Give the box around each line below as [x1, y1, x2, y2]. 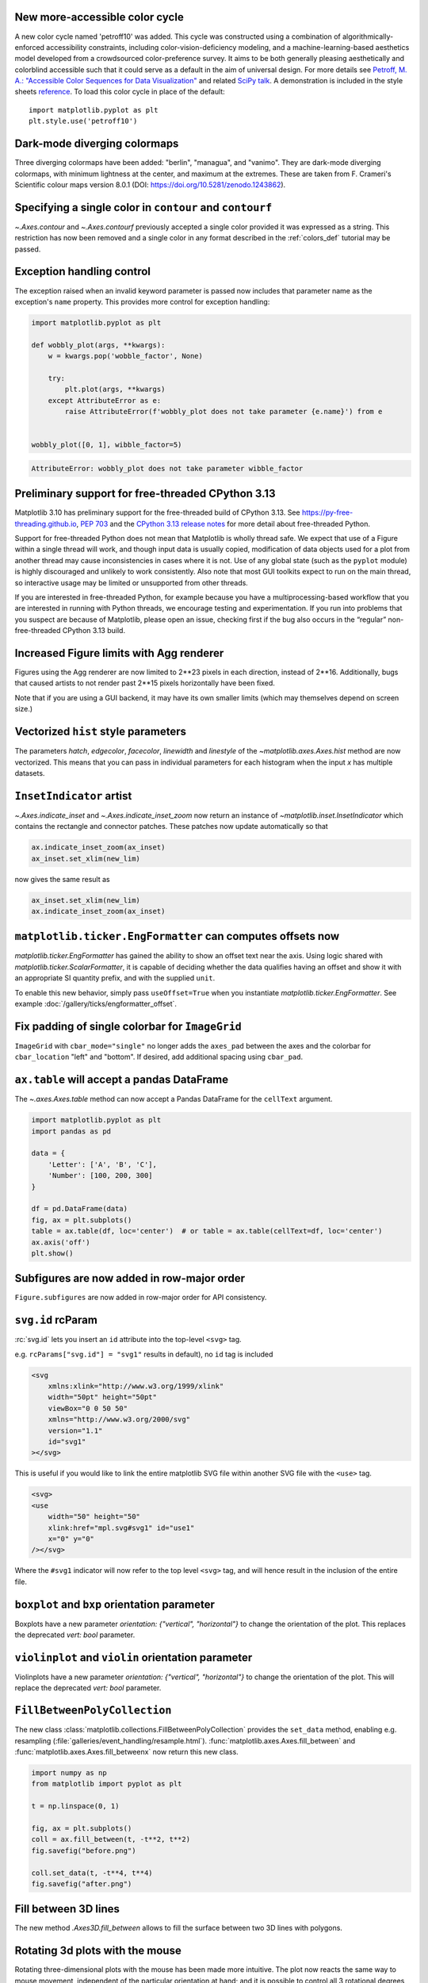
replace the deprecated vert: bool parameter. [14, 1683, 162, 1693]
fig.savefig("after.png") [31, 1879, 132, 1888]
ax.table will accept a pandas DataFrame [14, 1073, 229, 1087]
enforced [14, 42, 45, 52]
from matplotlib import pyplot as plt [31, 1779, 182, 1789]
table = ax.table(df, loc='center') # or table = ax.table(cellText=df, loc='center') [31, 1226, 383, 1236]
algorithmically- [342, 32, 394, 41]
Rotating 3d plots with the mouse [14, 1944, 182, 1958]
